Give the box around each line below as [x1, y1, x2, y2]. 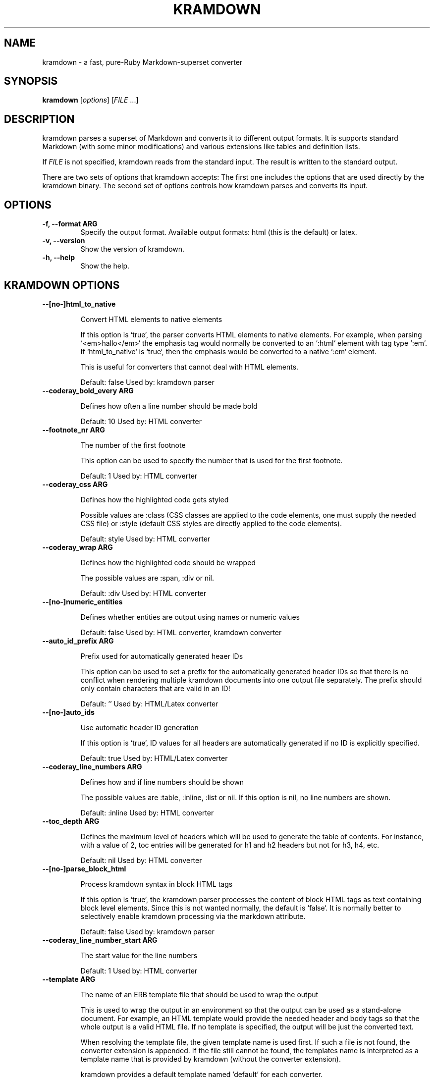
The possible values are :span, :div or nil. [80, 573, 214, 582]
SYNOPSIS [4, 75, 58, 88]
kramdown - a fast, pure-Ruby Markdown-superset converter [42, 57, 243, 66]
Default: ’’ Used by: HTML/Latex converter [80, 699, 218, 708]
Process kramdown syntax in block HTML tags [80, 879, 233, 888]
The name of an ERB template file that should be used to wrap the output [80, 990, 319, 999]
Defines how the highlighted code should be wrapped [80, 558, 256, 567]
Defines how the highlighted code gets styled [80, 495, 229, 504]
